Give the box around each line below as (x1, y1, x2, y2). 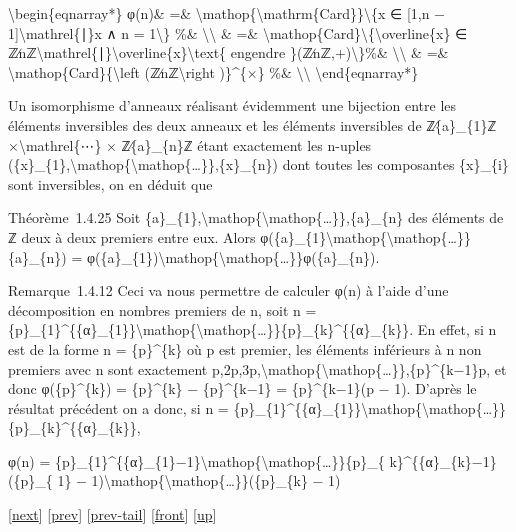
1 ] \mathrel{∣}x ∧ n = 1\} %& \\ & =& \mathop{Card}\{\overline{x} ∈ (8, 22, 468, 43)
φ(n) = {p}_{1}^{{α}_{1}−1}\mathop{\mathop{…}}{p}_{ (8, 450, 385, 471)
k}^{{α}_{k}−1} (389, 450, 497, 471)
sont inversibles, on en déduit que (8, 173, 213, 194)
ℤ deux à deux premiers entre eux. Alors (8, 226, 256, 247)
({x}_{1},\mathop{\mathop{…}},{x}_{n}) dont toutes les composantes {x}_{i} (8, 154, 509, 175)
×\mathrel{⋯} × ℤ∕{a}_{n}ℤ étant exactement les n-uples (8, 134, 372, 155)
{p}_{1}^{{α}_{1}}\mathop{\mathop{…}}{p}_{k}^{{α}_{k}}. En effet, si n (8, 319, 497, 340)
